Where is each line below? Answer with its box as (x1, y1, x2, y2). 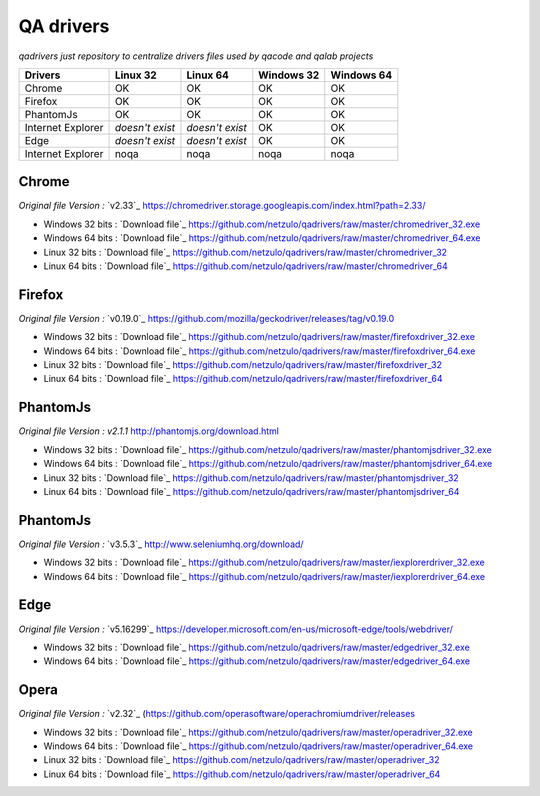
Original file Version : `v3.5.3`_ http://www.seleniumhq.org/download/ (18, 538, 304, 550)
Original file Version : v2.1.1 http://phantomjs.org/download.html (18, 425, 280, 437)
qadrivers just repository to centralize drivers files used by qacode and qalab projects (18, 50, 374, 62)
